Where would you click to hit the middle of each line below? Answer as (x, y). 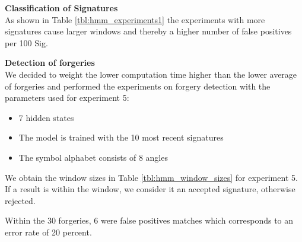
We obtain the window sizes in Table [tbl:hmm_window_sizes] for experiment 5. (151, 177)
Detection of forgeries (50, 63)
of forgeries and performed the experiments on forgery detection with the (138, 86)
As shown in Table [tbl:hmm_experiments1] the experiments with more (135, 19)
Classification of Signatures (61, 8)
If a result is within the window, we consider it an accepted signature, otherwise (150, 189)
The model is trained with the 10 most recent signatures (121, 137)
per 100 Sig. (26, 42)
